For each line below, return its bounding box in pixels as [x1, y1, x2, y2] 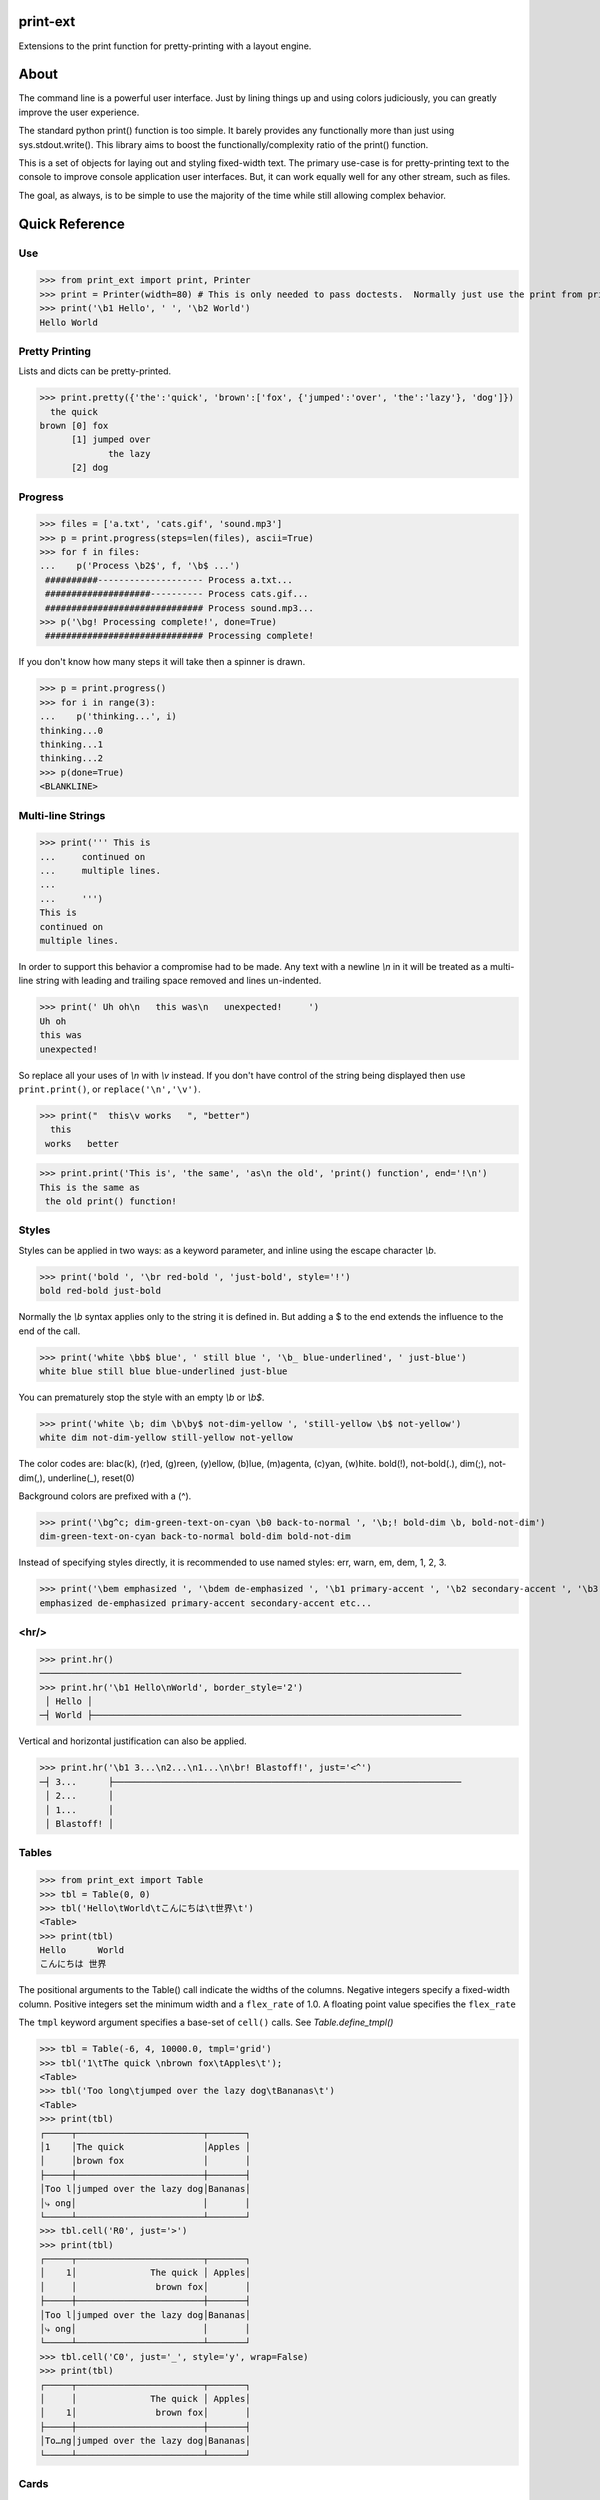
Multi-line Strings [18, 808, 106, 822]
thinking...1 [39, 738, 104, 750]
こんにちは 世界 [39, 1958, 107, 1970]
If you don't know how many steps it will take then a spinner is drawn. [18, 656, 306, 668]
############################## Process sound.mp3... [45, 602, 314, 614]
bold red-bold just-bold [39, 1285, 162, 1297]
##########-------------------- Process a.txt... [45, 574, 294, 585]
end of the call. [18, 1325, 81, 1337]
